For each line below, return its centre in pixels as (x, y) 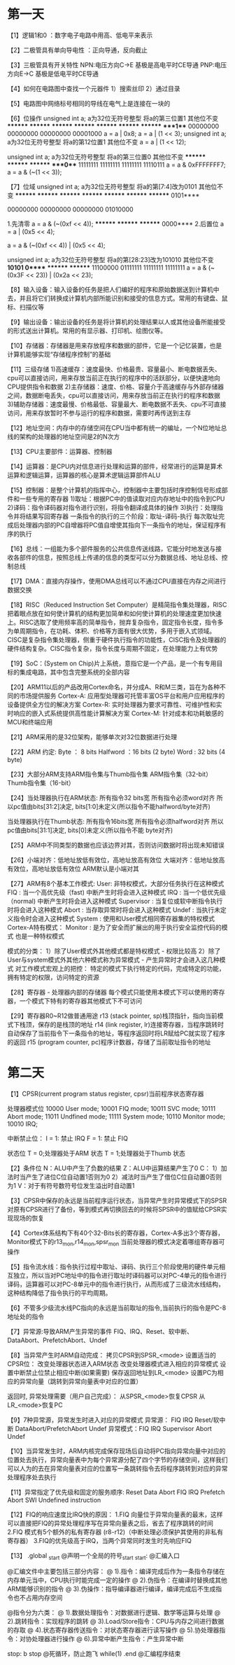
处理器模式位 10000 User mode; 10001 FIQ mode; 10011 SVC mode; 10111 (111, 1108)
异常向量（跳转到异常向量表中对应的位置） (80, 1381)
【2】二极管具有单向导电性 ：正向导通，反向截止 (78, 50)
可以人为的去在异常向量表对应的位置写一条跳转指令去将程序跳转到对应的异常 (117, 1468)
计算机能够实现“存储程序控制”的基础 (59, 354)
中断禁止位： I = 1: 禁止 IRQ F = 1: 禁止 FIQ (67, 1138)
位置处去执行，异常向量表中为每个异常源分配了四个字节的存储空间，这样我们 (117, 1459)
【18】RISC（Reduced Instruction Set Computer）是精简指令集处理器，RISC (117, 604)
